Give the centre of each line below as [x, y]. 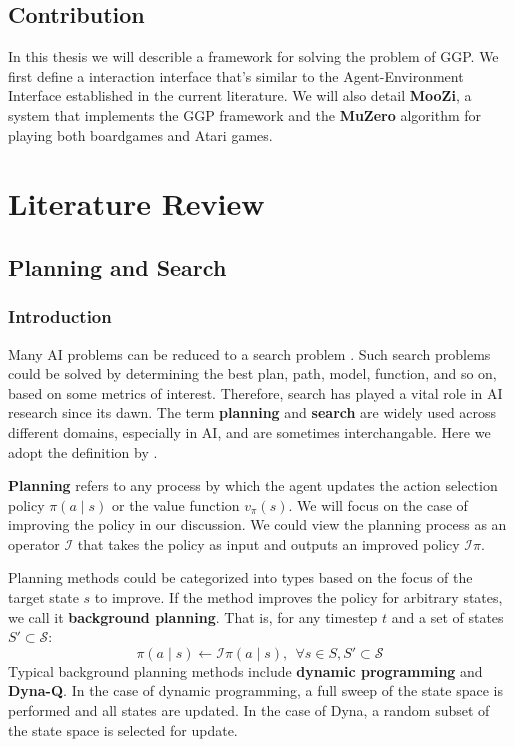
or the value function [175, 504]
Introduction [60, 316]
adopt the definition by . [83, 451]
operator [34, 543]
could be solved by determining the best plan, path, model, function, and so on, [252, 373]
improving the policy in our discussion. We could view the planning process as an [257, 524]
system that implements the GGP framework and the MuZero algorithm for [245, 114]
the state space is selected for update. [123, 729]
